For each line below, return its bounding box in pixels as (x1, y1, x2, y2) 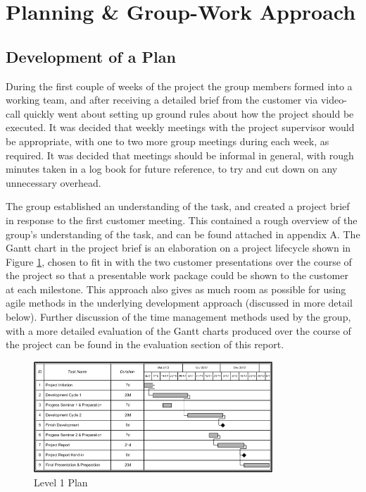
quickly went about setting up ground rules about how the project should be (23, 106, 354, 121)
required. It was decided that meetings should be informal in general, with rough (6, 147, 354, 162)
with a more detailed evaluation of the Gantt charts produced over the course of (6, 323, 351, 338)
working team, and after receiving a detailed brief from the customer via (6, 92, 318, 107)
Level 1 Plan (34, 474, 88, 489)
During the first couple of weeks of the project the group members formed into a (6, 78, 353, 93)
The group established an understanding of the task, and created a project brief (6, 199, 350, 214)
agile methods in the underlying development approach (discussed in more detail (6, 295, 353, 310)
